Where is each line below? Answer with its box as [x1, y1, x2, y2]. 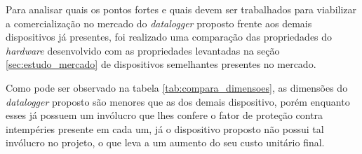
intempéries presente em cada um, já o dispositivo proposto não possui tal [6, 121, 324, 136]
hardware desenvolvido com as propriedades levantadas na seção [6, 43, 280, 57]
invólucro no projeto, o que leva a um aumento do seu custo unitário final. [6, 135, 325, 150]
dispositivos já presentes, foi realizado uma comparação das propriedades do [6, 29, 333, 44]
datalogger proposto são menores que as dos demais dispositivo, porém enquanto [6, 94, 350, 108]
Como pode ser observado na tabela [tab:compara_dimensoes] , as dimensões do [6, 80, 348, 94]
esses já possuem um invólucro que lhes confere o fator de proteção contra [6, 108, 323, 122]
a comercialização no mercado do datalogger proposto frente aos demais [6, 15, 312, 30]
